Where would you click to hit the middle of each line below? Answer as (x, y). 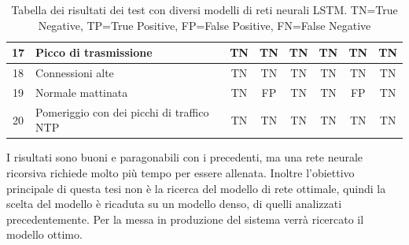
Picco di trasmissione (94, 52)
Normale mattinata (82, 92)
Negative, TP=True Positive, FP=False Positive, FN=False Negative (204, 25)
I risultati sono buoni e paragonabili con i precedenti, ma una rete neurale (185, 157)
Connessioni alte (75, 73)
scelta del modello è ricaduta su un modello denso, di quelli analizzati (174, 204)
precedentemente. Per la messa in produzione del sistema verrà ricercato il (185, 219)
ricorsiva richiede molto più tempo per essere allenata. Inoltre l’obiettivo (181, 173)
